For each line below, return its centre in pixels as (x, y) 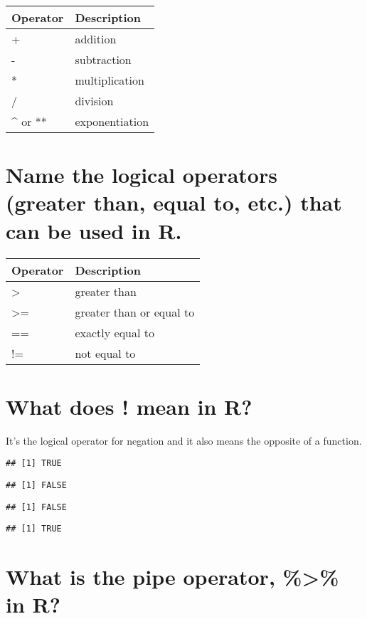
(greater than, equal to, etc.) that (174, 202)
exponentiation (112, 121)
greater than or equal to (135, 312)
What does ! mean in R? (129, 406)
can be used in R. (94, 230)
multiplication (110, 80)
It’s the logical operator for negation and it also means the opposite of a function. (184, 440)
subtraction (103, 59)
